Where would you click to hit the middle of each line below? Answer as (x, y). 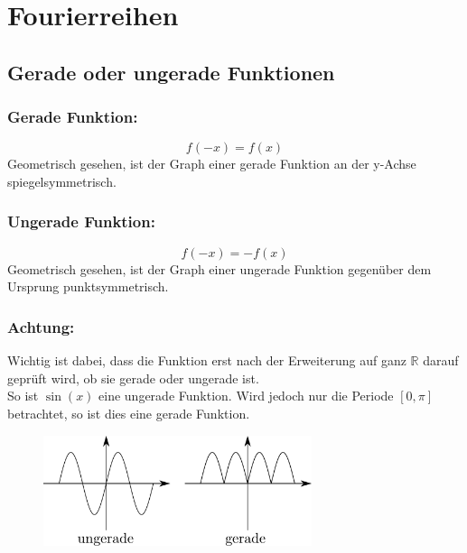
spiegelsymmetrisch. (62, 181)
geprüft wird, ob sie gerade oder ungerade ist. (133, 378)
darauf (441, 360)
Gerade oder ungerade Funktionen (171, 72)
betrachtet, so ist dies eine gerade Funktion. (129, 413)
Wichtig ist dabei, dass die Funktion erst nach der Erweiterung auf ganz (207, 360)
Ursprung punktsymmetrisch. (88, 286)
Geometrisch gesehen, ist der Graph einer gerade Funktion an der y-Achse (212, 164)
